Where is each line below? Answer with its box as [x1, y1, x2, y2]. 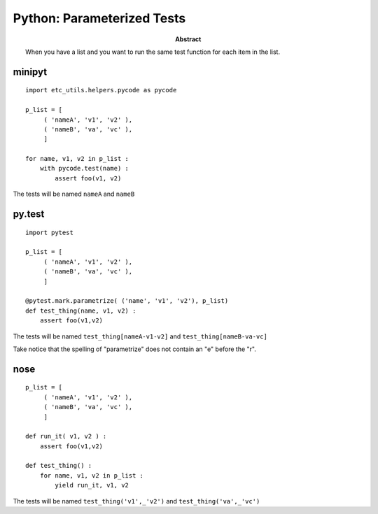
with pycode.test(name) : [39, 164, 129, 173]
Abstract [175, 35, 202, 43]
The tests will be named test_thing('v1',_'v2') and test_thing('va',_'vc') [13, 497, 260, 505]
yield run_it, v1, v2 [55, 481, 129, 490]
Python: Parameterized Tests [13, 10, 186, 26]
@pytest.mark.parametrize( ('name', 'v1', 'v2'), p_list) [25, 297, 229, 305]
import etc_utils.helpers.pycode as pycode [25, 86, 177, 94]
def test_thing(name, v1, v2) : [25, 306, 136, 315]
